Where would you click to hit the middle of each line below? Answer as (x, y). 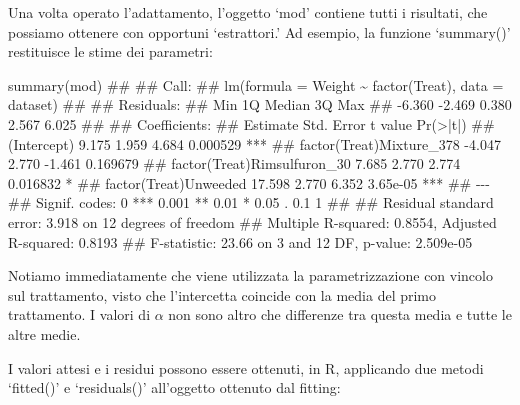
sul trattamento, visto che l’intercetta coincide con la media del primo (222, 294)
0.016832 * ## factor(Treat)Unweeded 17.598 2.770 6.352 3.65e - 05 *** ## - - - (249, 182)
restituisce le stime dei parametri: (110, 51)
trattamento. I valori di (79, 314)
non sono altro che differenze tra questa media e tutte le (340, 314)
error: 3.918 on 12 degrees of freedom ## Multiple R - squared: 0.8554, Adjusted (252, 221)
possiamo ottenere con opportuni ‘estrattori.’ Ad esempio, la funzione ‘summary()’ (259, 31)
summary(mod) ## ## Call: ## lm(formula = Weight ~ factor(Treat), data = (256, 84)
